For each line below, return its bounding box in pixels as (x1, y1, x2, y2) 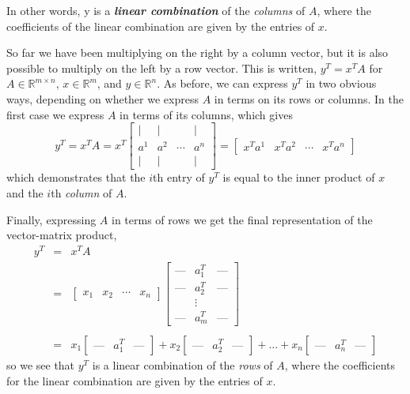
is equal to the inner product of (222, 169, 375, 186)
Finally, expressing (6, 211, 97, 227)
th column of (51, 184, 112, 201)
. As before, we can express (157, 75, 288, 92)
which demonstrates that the (6, 169, 146, 186)
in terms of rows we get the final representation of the (112, 211, 373, 227)
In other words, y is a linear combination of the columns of (6, 2, 306, 18)
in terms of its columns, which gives (120, 106, 293, 122)
